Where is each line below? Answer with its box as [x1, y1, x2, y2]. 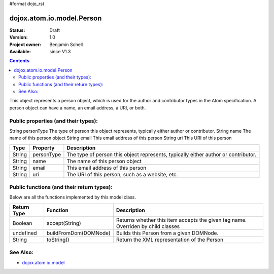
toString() [46, 236, 70, 243]
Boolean [12, 219, 32, 226]
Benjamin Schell [49, 41, 83, 48]
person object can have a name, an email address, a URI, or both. [9, 104, 146, 111]
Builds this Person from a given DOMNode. [116, 229, 219, 237]
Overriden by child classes [116, 223, 180, 230]
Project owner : [9, 41, 42, 48]
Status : [9, 27, 25, 33]
